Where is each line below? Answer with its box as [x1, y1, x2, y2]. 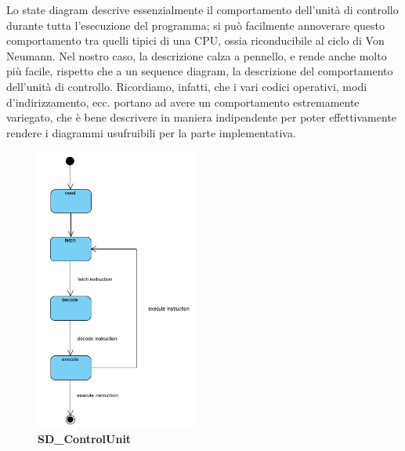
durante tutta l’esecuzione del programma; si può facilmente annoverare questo [6, 16, 385, 33]
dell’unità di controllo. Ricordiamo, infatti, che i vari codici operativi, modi [6, 78, 367, 94]
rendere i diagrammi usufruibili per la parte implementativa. [6, 124, 296, 140]
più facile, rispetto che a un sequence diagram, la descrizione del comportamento [6, 63, 393, 79]
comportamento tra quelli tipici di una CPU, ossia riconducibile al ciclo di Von [6, 32, 385, 49]
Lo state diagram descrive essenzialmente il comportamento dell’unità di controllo [6, 2, 399, 17]
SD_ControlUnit [38, 430, 132, 446]
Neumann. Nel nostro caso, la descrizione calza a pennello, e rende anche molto [6, 47, 387, 64]
